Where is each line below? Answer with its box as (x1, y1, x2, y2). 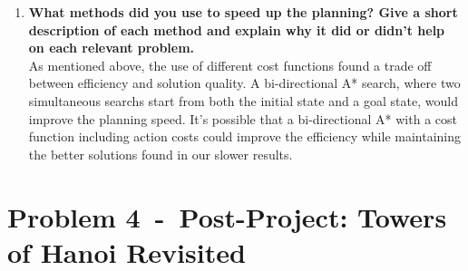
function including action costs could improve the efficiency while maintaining (28, 127, 462, 146)
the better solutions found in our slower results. (28, 144, 293, 163)
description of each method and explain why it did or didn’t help (28, 20, 445, 39)
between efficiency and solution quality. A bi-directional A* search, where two (28, 73, 461, 92)
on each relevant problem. (28, 38, 195, 57)
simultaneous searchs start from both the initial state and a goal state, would (28, 91, 458, 110)
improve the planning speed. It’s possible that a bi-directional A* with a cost (28, 109, 457, 128)
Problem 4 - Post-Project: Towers (7, 198, 447, 235)
